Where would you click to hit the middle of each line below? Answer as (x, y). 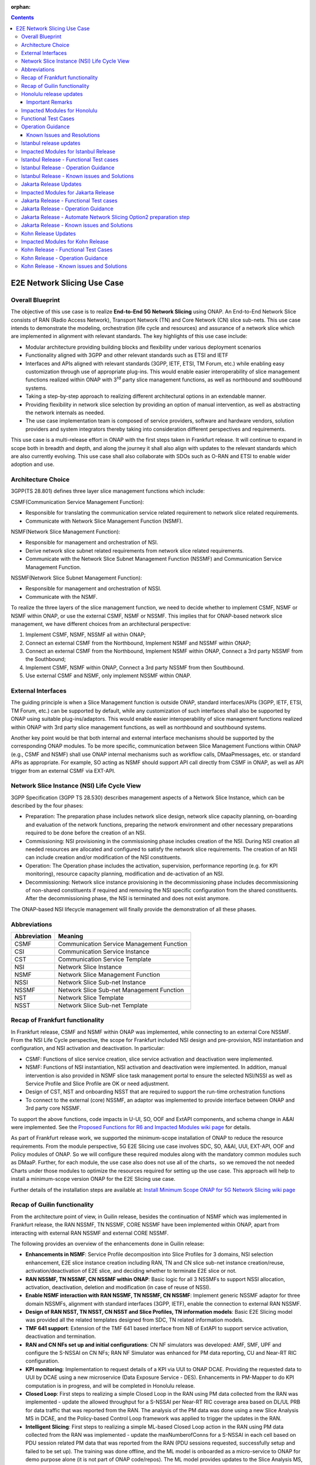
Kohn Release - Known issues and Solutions (74, 266)
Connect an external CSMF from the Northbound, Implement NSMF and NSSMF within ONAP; (138, 643)
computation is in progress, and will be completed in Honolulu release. (110, 1385)
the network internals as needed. (65, 413)
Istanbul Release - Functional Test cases (70, 160)
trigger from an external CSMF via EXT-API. (63, 771)
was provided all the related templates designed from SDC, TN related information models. (135, 1320)
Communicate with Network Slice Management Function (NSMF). (104, 521)
